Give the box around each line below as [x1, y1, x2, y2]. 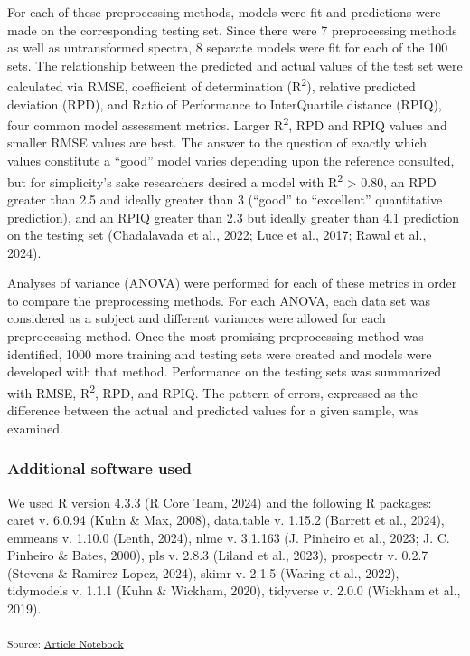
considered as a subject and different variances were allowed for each [7, 309, 386, 328]
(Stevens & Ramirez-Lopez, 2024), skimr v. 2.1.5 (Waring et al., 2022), [7, 563, 399, 582]
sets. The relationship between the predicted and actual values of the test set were [7, 55, 463, 74]
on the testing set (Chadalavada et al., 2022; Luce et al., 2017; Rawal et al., [7, 225, 427, 244]
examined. [7, 418, 63, 437]
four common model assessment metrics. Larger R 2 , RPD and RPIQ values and [7, 113, 447, 134]
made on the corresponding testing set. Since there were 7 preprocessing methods [7, 20, 457, 39]
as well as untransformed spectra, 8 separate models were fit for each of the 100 [7, 38, 448, 57]
